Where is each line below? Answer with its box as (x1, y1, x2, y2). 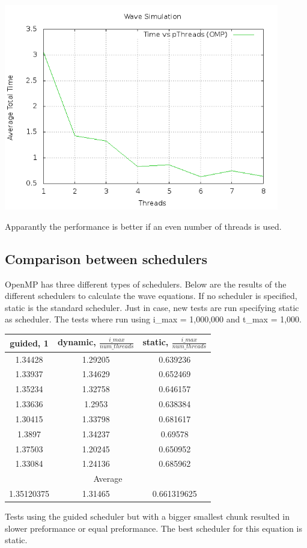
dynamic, (57, 336, 96, 348)
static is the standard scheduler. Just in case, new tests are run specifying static (5, 301, 299, 313)
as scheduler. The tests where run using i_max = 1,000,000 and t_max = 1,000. (5, 313, 302, 325)
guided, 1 (10, 336, 49, 349)
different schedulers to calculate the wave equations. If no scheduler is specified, (5, 289, 297, 302)
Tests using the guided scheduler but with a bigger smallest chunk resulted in (5, 510, 290, 523)
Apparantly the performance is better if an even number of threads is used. (5, 220, 282, 232)
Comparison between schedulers (5, 249, 207, 268)
